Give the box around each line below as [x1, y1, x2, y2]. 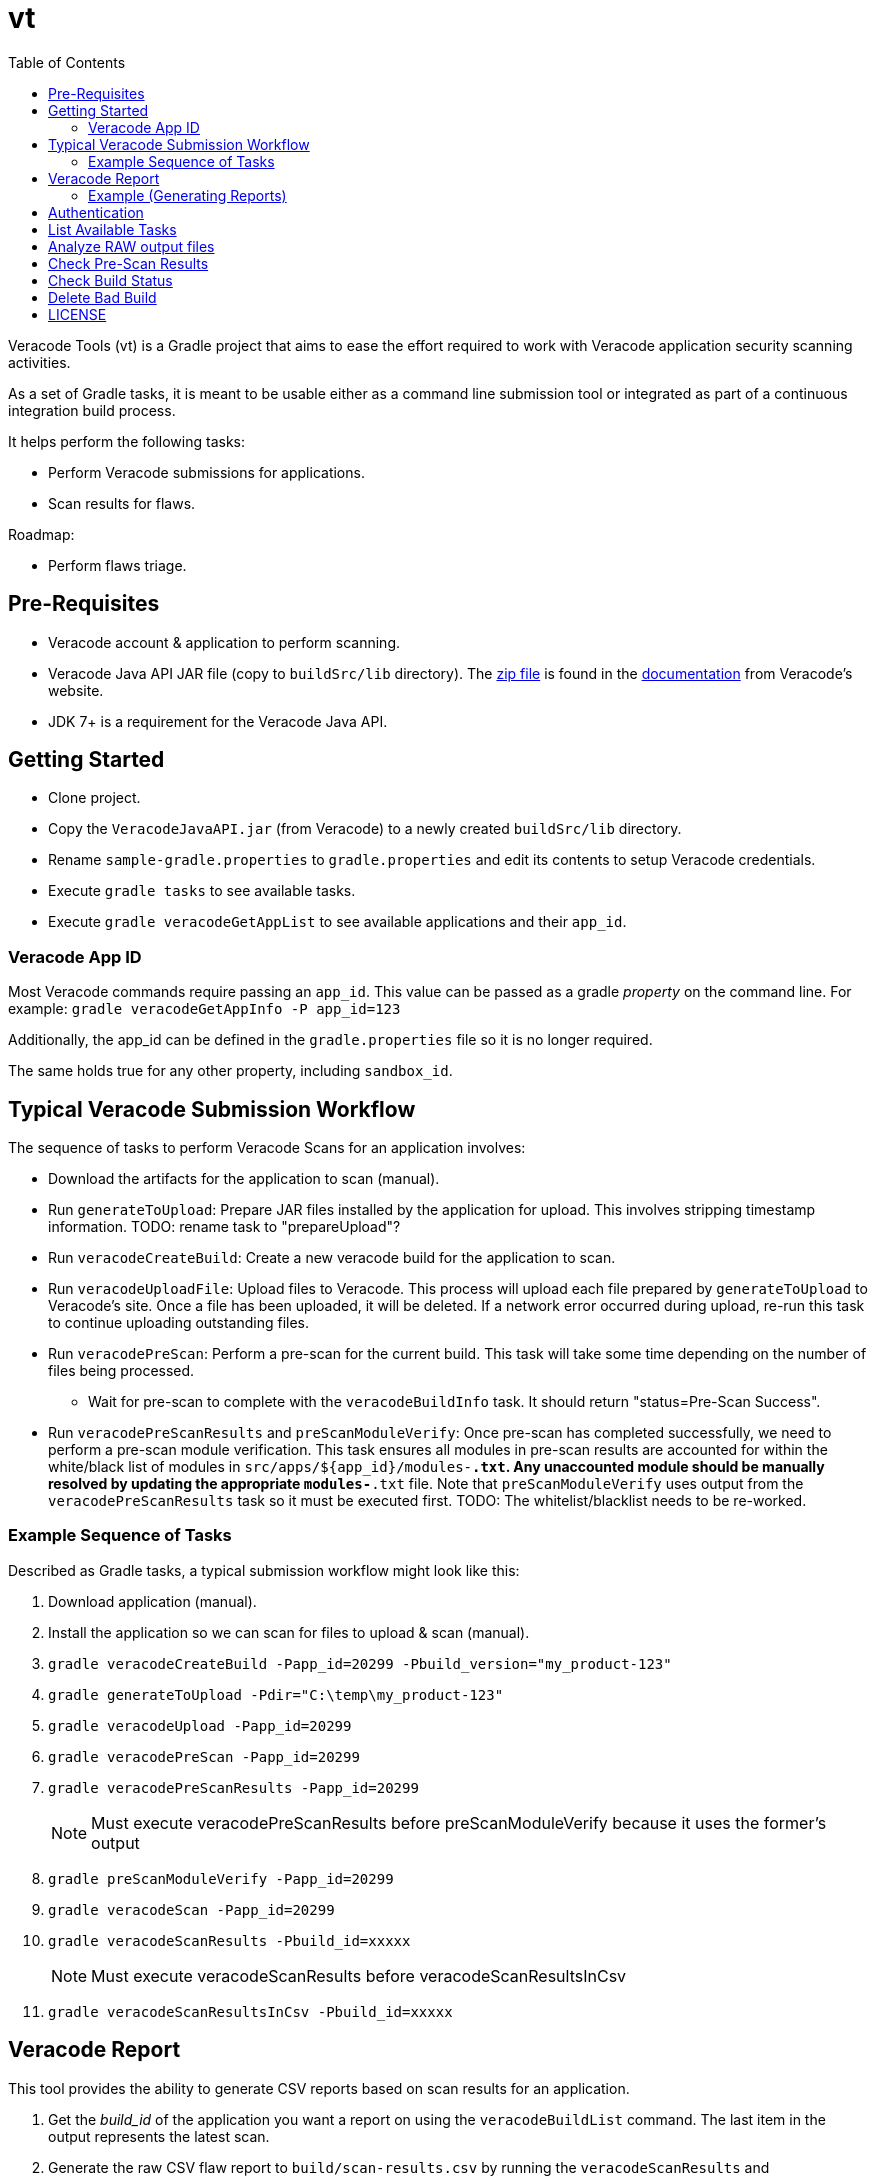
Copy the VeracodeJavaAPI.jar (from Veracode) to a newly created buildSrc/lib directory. [48, 820, 682, 838]
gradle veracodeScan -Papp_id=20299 [48, 1901, 335, 1918]
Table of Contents [8, 53, 126, 71]
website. [48, 681, 104, 699]
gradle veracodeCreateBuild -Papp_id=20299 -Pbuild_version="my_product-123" [48, 1655, 672, 1672]
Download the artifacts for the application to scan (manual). [48, 1170, 440, 1188]
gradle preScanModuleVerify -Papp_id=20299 [48, 1870, 394, 1887]
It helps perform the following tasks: [8, 432, 245, 450]
